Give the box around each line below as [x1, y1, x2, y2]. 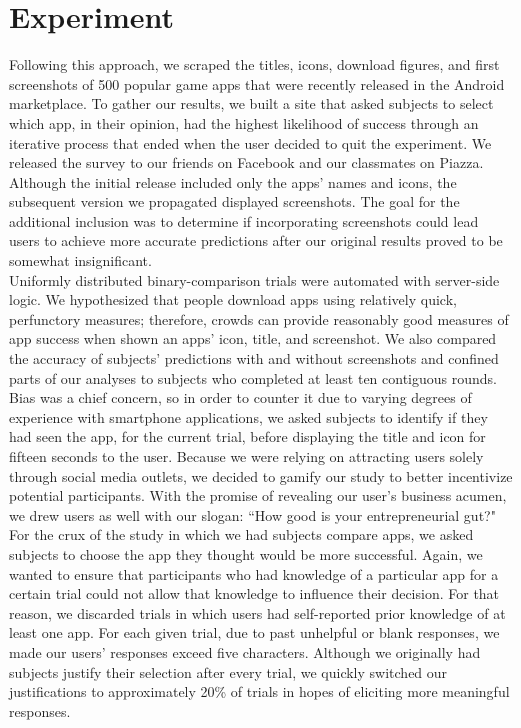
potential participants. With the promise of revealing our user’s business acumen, [9, 485, 507, 506]
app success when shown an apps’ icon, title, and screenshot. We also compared [9, 328, 497, 349]
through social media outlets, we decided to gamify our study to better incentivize [9, 465, 513, 486]
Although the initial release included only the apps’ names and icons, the [9, 171, 457, 192]
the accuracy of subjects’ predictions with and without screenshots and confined [9, 348, 499, 369]
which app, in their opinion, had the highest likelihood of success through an [9, 112, 479, 133]
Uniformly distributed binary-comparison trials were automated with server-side [9, 269, 500, 290]
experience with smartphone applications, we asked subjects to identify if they [9, 406, 488, 427]
